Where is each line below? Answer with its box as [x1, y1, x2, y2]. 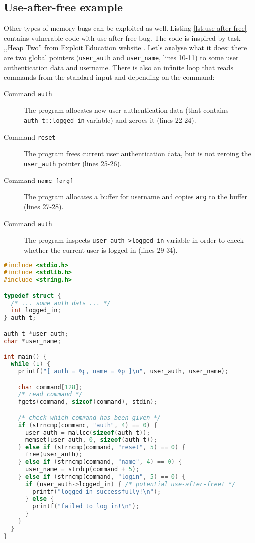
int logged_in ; [11, 307, 61, 314]
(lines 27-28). [24, 201, 64, 211]
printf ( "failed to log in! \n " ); [32, 503, 140, 510]
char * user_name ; [4, 337, 61, 345]
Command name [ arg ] [4, 175, 74, 185]
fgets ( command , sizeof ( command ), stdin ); [18, 398, 157, 406]
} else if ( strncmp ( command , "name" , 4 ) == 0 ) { [18, 458, 182, 466]
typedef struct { [4, 292, 61, 299]
